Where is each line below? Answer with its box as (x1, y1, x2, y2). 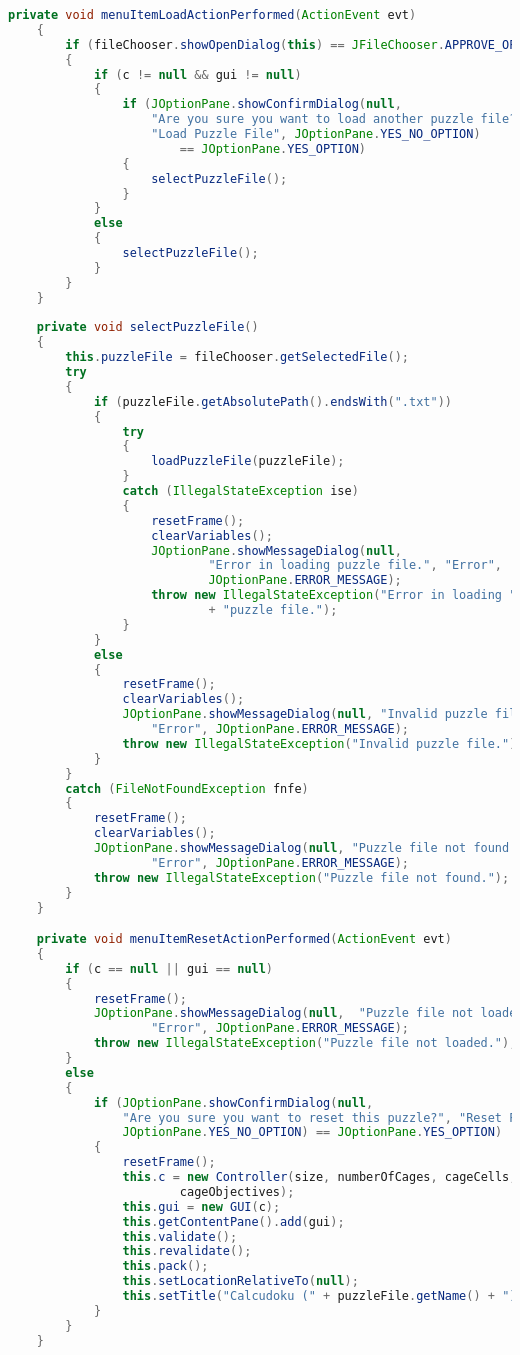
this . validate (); (122, 1229, 238, 1244)
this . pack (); (122, 1259, 209, 1274)
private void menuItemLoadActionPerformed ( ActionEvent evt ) (8, 8, 417, 22)
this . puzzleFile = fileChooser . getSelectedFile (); (65, 350, 409, 365)
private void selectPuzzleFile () (36, 320, 259, 335)
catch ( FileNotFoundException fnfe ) (65, 781, 309, 796)
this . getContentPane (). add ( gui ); (122, 1214, 345, 1229)
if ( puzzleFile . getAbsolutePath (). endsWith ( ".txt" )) (93, 394, 452, 409)
